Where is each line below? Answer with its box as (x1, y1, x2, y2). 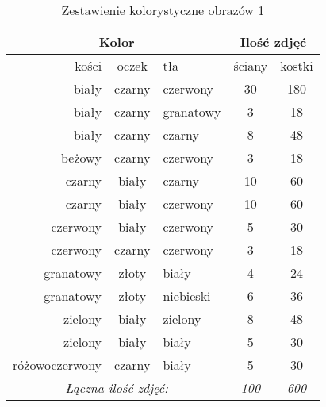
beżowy (60, 148, 102, 167)
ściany (233, 56, 268, 75)
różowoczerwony (13, 355, 102, 374)
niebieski (163, 286, 211, 305)
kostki (280, 56, 313, 75)
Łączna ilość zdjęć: (65, 378, 168, 397)
